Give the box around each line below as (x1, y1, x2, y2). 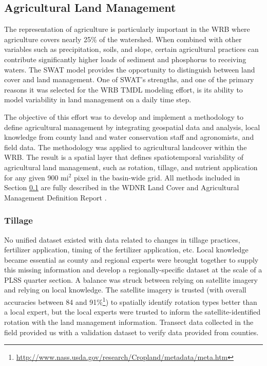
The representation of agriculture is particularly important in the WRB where (4, 24, 250, 34)
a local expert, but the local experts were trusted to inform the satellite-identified (4, 306, 261, 317)
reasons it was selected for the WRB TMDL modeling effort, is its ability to (4, 84, 243, 95)
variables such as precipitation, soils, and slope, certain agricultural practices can (4, 44, 259, 54)
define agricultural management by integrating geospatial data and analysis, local (4, 121, 260, 132)
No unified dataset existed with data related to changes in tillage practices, (4, 234, 240, 245)
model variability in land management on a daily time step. (4, 94, 192, 105)
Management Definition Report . (4, 192, 107, 203)
